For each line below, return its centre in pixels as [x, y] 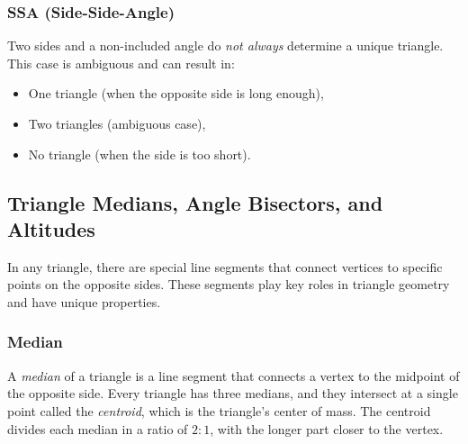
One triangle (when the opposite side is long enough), [176, 93]
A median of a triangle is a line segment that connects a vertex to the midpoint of [234, 375]
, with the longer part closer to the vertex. [327, 428]
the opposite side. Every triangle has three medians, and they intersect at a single [233, 393]
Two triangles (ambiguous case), [117, 123]
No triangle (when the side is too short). [139, 154]
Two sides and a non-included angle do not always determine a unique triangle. [225, 45]
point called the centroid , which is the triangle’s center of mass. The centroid [219, 410]
